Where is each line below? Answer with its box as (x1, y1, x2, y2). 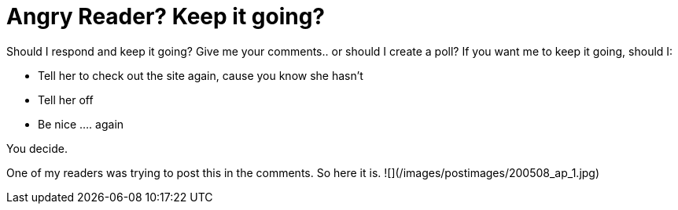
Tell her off (38, 92, 94, 107)
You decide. (6, 141, 68, 155)
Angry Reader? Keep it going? (6, 3, 326, 30)
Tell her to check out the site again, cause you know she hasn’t (38, 68, 363, 82)
